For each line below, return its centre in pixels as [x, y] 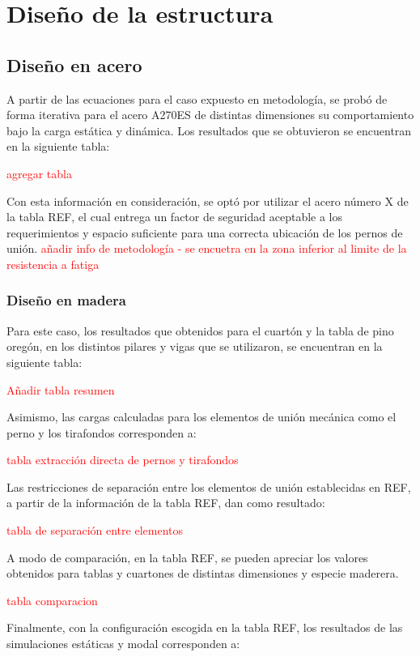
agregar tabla [39, 173]
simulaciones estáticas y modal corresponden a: [123, 644]
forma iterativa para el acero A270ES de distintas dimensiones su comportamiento [210, 115]
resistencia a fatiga [53, 264]
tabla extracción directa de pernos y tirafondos [123, 460]
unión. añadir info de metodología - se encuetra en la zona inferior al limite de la [207, 248]
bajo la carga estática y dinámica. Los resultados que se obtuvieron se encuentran [209, 130]
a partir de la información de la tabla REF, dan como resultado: [166, 503]
